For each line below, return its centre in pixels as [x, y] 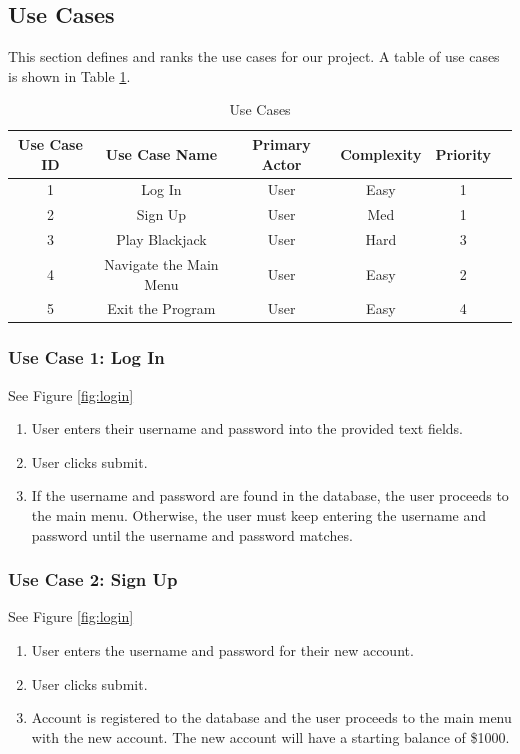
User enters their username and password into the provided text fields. [247, 428]
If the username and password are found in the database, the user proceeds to [270, 495]
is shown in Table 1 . [69, 75]
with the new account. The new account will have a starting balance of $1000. [270, 736]
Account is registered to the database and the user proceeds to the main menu [271, 717]
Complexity [381, 153]
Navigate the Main [161, 263]
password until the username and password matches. [192, 534]
